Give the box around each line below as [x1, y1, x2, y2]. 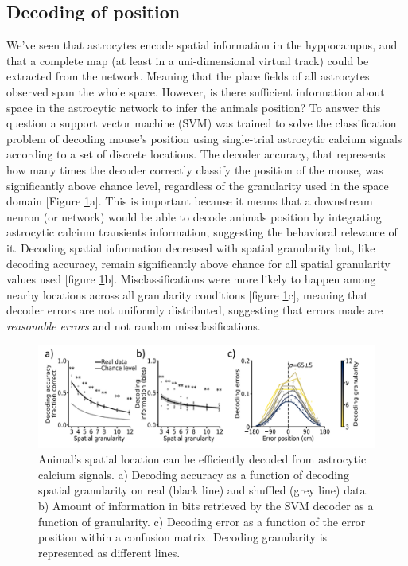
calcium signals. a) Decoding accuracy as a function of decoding [38, 466, 349, 482]
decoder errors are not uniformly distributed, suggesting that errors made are [6, 302, 383, 318]
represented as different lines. [38, 544, 181, 560]
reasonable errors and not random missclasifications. [6, 317, 261, 334]
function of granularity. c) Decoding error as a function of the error [38, 513, 366, 529]
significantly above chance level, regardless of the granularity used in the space [6, 177, 389, 193]
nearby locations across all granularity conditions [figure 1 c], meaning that [6, 286, 368, 303]
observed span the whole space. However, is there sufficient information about [6, 83, 385, 100]
